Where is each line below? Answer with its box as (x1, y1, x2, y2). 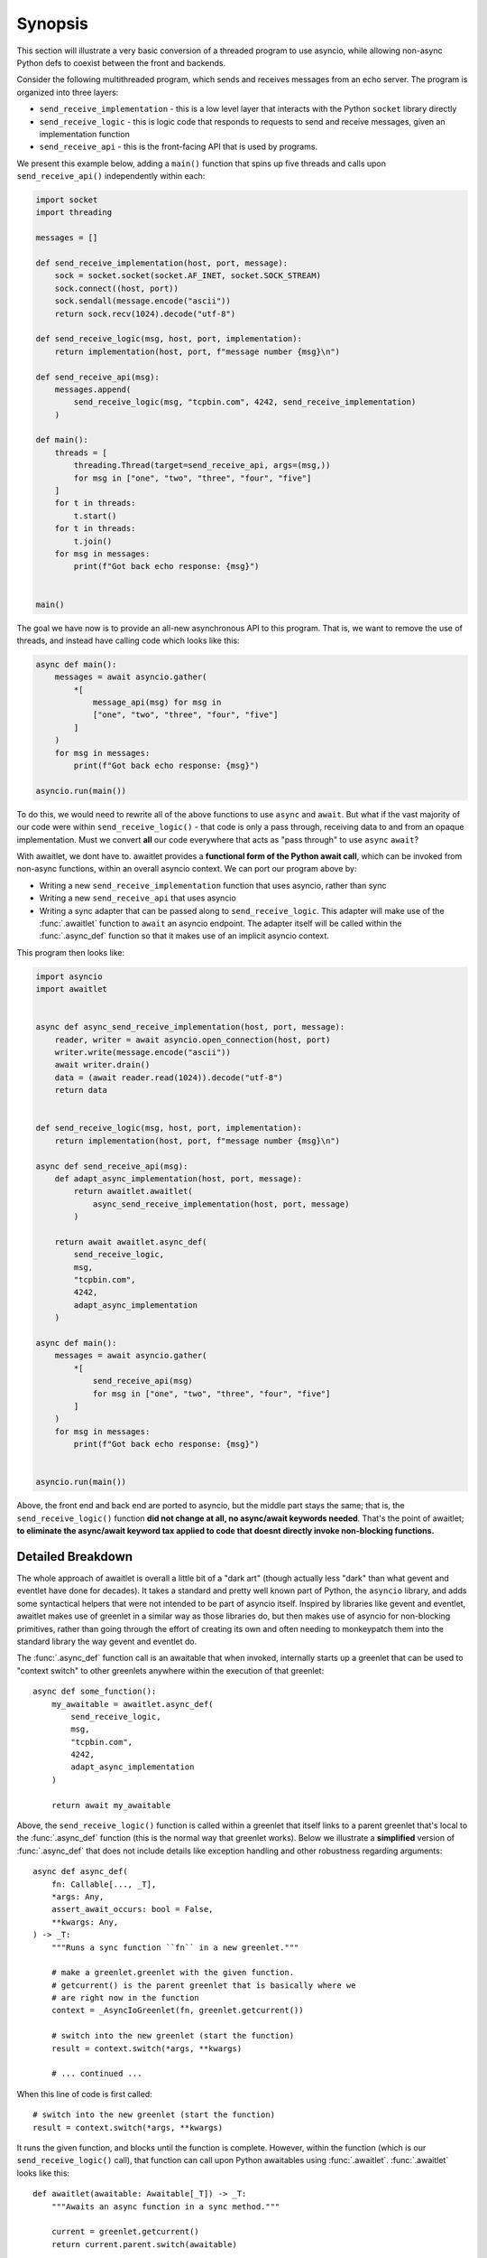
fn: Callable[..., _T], (51, 1879, 157, 1889)
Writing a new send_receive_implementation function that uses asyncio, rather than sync (39, 880, 387, 891)
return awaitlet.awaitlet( (73, 1186, 193, 1197)
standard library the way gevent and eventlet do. (16, 1636, 198, 1647)
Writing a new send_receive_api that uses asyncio (39, 892, 236, 903)
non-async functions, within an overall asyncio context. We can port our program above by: (16, 863, 357, 874)
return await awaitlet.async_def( (54, 1236, 207, 1246)
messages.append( (54, 384, 132, 395)
